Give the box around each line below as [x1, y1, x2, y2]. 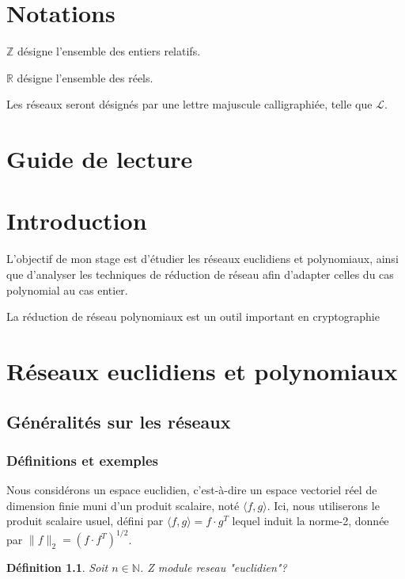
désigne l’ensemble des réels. [17, 69, 153, 86]
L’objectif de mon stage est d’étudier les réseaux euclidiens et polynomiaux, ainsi [6, 250, 399, 267]
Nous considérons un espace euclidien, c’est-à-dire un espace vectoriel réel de [6, 482, 377, 498]
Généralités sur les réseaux [6, 409, 231, 433]
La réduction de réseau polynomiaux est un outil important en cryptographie [6, 308, 380, 325]
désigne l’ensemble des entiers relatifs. [17, 43, 201, 59]
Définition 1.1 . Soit [6, 559, 108, 576]
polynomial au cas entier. [6, 281, 128, 298]
